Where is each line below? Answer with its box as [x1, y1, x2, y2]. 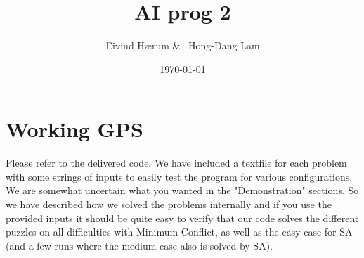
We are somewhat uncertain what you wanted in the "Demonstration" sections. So [6, 183, 359, 198]
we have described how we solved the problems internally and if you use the [6, 197, 332, 212]
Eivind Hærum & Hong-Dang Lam [105, 38, 260, 53]
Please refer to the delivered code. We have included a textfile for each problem [6, 155, 347, 170]
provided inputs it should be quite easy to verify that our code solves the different [6, 210, 359, 225]
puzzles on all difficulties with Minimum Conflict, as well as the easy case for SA [6, 224, 353, 239]
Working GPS [6, 115, 143, 143]
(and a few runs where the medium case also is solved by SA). [6, 238, 273, 252]
